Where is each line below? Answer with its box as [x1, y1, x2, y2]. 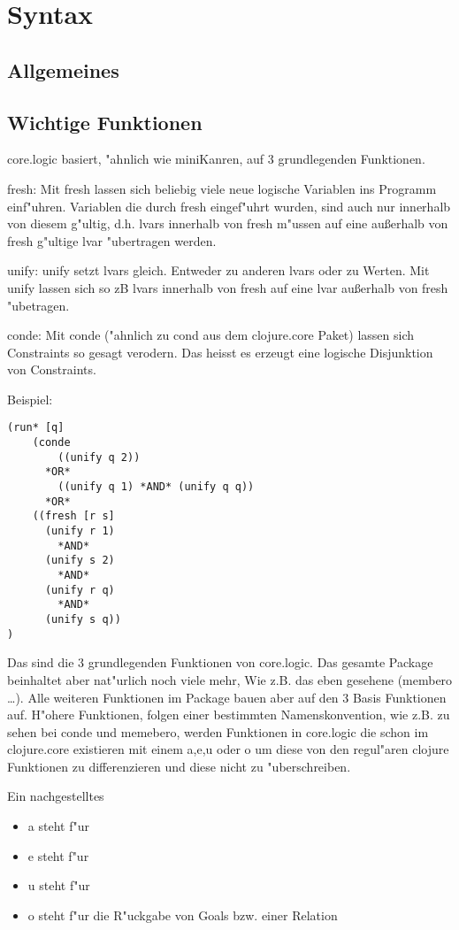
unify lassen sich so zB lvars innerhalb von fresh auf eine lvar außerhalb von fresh [7, 278, 448, 296]
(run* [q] [7, 421, 65, 434]
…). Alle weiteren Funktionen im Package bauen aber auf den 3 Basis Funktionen [7, 688, 447, 706]
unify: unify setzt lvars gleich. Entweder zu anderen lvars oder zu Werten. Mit [7, 261, 430, 280]
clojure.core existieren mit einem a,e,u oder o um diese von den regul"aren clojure [7, 740, 449, 758]
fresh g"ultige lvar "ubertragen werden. [7, 231, 217, 250]
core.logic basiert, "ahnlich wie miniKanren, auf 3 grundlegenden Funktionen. [7, 150, 425, 168]
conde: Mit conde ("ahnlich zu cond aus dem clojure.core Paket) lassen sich [7, 326, 415, 344]
